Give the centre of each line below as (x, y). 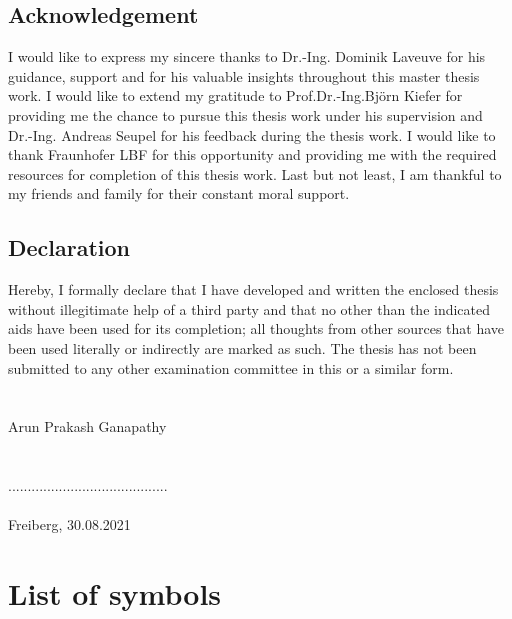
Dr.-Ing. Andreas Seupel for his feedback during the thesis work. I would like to (252, 134)
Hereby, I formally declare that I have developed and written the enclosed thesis (253, 289)
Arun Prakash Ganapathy (87, 426)
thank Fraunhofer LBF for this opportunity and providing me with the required (252, 154)
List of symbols (115, 593)
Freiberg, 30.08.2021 (69, 524)
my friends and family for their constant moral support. (179, 193)
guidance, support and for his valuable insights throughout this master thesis (244, 75)
